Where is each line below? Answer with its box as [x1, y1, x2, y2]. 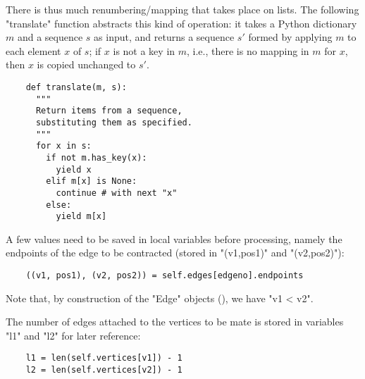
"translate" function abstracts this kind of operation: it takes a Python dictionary [6, 15, 357, 30]
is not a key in [113, 43, 175, 58]
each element [6, 43, 61, 58]
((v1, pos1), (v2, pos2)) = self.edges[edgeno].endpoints [25, 271, 304, 281]
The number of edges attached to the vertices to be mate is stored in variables [6, 314, 344, 329]
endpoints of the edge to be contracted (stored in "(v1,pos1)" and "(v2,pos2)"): [6, 245, 345, 260]
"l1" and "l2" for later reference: [6, 328, 141, 342]
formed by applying [248, 30, 333, 44]
